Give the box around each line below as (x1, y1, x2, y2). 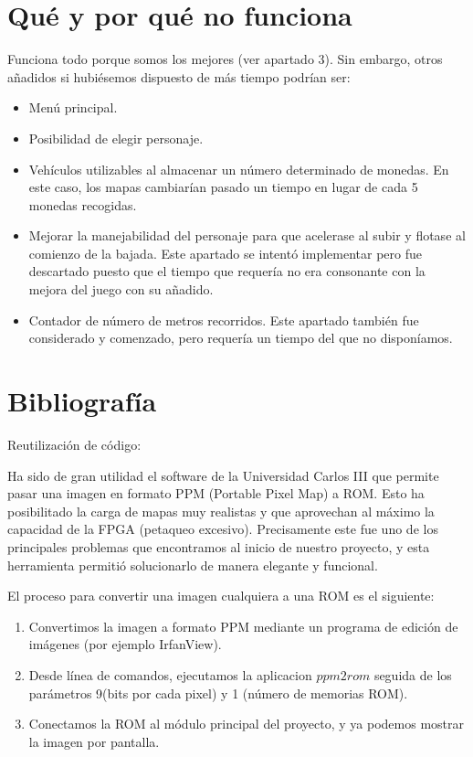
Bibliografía (7, 382, 157, 420)
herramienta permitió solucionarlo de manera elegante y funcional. (7, 555, 378, 574)
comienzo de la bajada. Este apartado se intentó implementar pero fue (28, 243, 422, 262)
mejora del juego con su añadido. (28, 280, 214, 299)
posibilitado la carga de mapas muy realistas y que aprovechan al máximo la (7, 501, 435, 520)
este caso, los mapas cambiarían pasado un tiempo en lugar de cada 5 (28, 177, 418, 197)
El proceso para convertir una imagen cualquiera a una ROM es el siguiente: (7, 586, 435, 605)
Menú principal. (28, 98, 118, 117)
